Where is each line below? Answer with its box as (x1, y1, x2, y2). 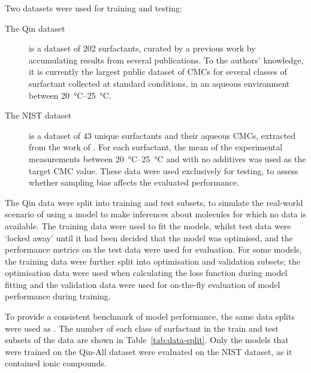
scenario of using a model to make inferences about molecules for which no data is (5, 208, 306, 220)
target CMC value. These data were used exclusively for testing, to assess (29, 164, 298, 177)
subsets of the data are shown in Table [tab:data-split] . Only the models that (5, 333, 289, 346)
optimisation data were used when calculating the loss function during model (5, 266, 288, 279)
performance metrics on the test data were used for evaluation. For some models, (5, 243, 302, 256)
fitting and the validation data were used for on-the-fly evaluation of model (5, 278, 280, 290)
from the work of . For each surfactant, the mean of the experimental (29, 141, 283, 153)
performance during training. (5, 290, 111, 302)
